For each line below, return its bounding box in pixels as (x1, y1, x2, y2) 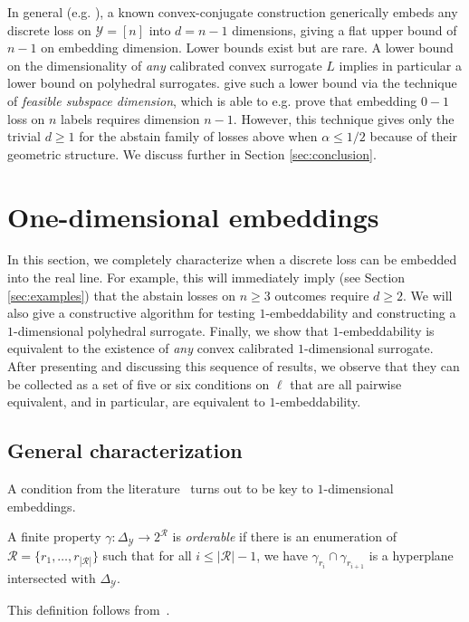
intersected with (7, 569, 96, 588)
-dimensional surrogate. (303, 339, 434, 358)
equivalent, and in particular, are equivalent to (7, 392, 265, 411)
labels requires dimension (61, 109, 200, 128)
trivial (7, 127, 42, 146)
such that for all (102, 545, 192, 564)
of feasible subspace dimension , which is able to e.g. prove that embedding (7, 91, 417, 110)
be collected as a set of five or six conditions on (7, 374, 270, 393)
